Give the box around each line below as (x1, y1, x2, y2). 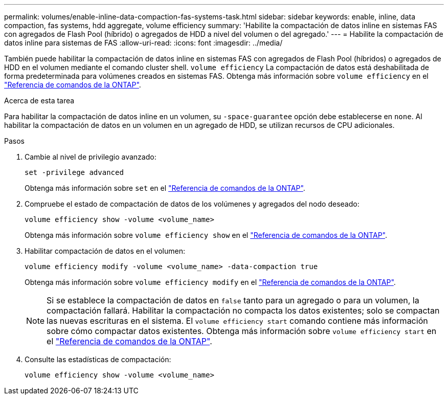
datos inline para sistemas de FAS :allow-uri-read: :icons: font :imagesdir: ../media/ (4, 38, 283, 47)
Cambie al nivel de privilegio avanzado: (25, 152, 156, 161)
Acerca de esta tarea (4, 96, 75, 105)
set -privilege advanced (25, 168, 124, 176)
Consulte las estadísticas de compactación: (25, 355, 171, 364)
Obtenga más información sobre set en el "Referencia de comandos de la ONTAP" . (25, 184, 305, 192)
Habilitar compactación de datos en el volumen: (25, 247, 185, 255)
